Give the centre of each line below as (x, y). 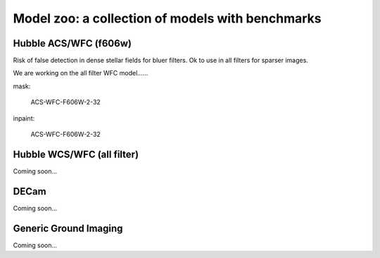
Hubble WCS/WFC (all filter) (76, 154)
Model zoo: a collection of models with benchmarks (167, 18)
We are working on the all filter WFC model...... (81, 73)
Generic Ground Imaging (68, 228)
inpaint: (24, 118)
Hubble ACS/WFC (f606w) (72, 43)
